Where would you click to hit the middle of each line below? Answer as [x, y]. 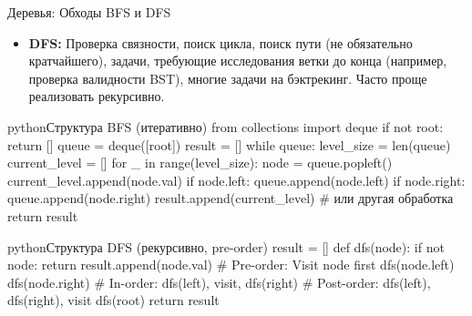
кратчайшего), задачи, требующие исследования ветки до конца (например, [238, 61]
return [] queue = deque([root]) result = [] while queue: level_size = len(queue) [229, 144]
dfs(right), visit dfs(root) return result [113, 300]
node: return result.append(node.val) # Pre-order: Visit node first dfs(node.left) [231, 265]
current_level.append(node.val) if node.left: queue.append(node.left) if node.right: [236, 180]
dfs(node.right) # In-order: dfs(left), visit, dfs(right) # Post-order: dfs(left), [219, 282]
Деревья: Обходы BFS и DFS [89, 12]
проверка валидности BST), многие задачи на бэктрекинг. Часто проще [228, 78]
